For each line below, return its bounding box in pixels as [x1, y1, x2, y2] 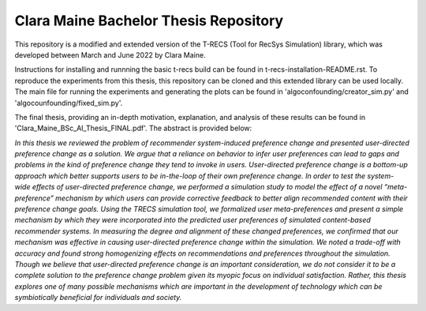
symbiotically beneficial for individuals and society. [14, 293, 182, 302]
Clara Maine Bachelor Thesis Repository [14, 12, 284, 29]
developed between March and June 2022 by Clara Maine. [14, 50, 206, 59]
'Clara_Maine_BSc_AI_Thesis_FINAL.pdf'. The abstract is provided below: [14, 123, 252, 133]
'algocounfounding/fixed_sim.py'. [14, 98, 123, 107]
